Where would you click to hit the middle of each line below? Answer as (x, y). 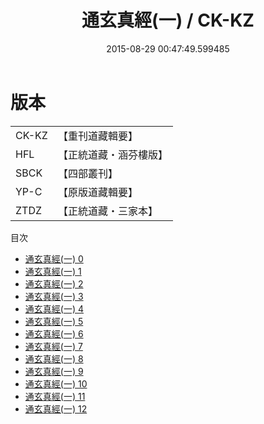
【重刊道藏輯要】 (97, 136)
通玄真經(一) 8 (54, 358)
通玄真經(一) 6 (54, 333)
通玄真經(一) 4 (54, 308)
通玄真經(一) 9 (54, 371)
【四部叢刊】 (87, 173)
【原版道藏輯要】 (97, 192)
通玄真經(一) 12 (56, 408)
